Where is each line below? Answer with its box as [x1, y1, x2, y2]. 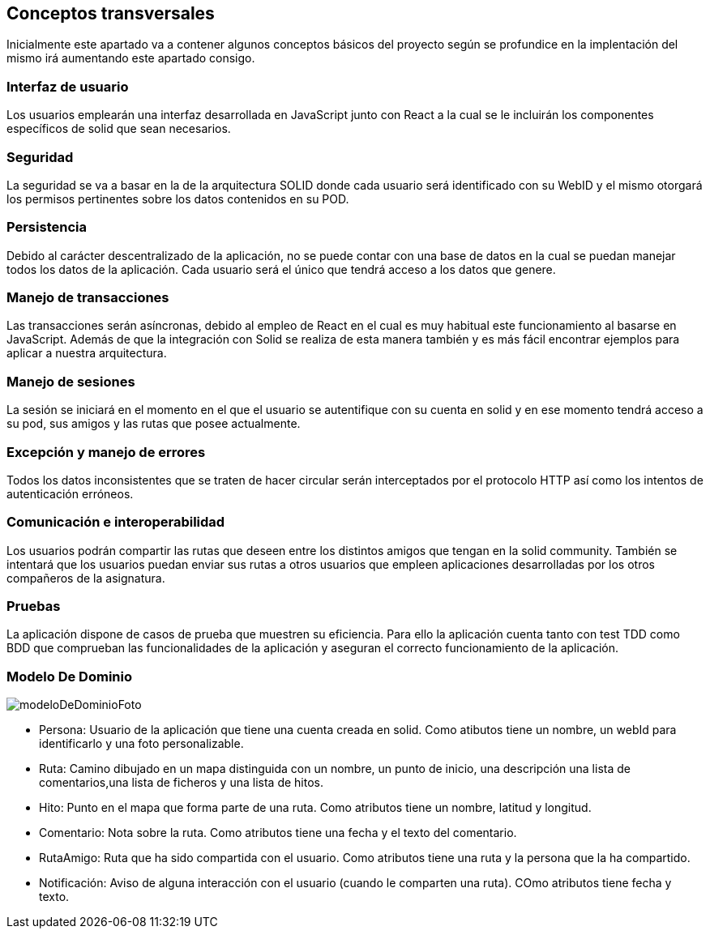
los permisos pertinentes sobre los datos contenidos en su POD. [6, 191, 349, 206]
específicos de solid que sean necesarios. [6, 122, 231, 136]
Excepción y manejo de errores [6, 443, 206, 460]
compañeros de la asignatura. [6, 570, 165, 585]
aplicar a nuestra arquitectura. [6, 346, 167, 361]
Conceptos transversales [6, 3, 215, 23]
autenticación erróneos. [6, 486, 134, 501]
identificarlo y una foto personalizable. [39, 736, 244, 751]
